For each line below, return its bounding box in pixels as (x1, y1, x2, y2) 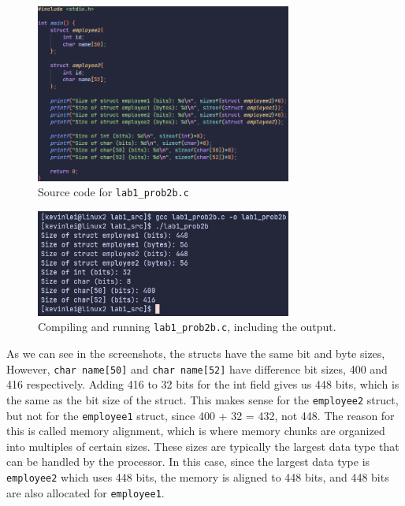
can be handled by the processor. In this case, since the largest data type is (6, 453, 370, 470)
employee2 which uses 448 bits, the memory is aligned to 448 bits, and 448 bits (6, 469, 389, 486)
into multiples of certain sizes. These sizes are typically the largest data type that (6, 437, 399, 454)
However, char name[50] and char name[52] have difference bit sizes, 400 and (6, 360, 388, 377)
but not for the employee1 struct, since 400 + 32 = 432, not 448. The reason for (6, 407, 395, 423)
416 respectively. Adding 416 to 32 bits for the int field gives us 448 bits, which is (6, 376, 399, 393)
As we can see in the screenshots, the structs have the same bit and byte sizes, (6, 345, 385, 362)
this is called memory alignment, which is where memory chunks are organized (6, 422, 385, 439)
